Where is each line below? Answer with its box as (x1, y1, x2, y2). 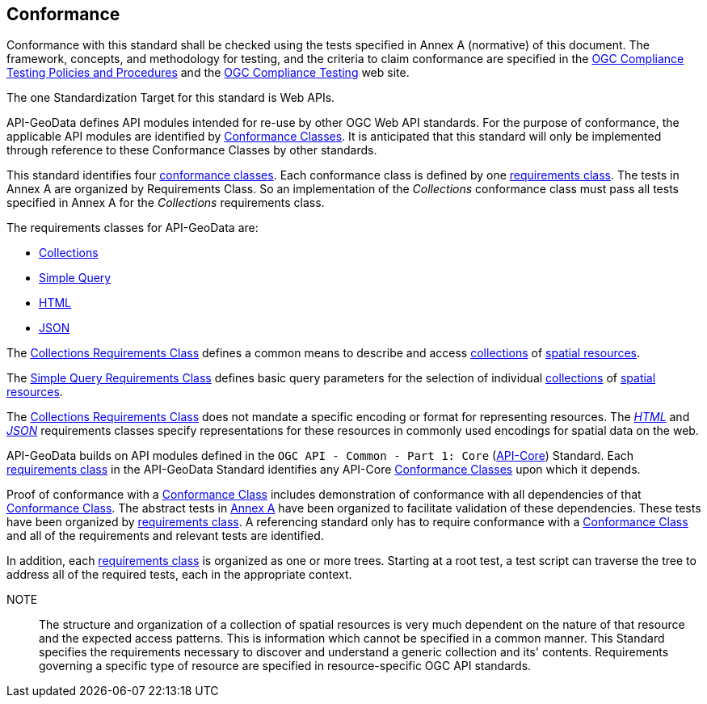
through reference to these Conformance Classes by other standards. (6, 143, 377, 158)
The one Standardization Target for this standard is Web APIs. (6, 91, 335, 105)
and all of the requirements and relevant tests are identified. (6, 529, 324, 543)
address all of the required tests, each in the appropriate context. (6, 567, 352, 582)
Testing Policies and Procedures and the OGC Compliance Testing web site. (6, 65, 410, 80)
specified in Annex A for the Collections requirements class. (6, 196, 325, 210)
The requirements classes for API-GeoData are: (6, 221, 259, 235)
